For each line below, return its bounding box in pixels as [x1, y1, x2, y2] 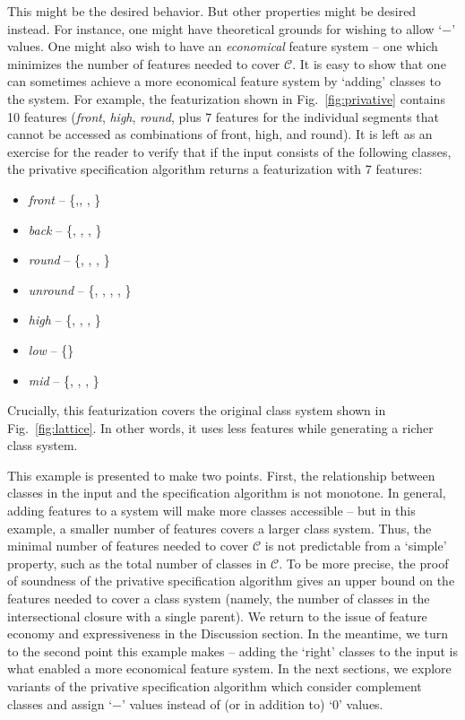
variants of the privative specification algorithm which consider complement [7, 677, 422, 695]
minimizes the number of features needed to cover [7, 54, 280, 73]
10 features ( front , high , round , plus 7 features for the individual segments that [7, 107, 440, 126]
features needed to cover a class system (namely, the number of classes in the [7, 589, 430, 608]
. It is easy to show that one [292, 54, 446, 73]
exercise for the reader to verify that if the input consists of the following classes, [7, 142, 452, 160]
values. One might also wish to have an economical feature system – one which [7, 37, 438, 56]
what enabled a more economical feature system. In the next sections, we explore [7, 659, 452, 678]
